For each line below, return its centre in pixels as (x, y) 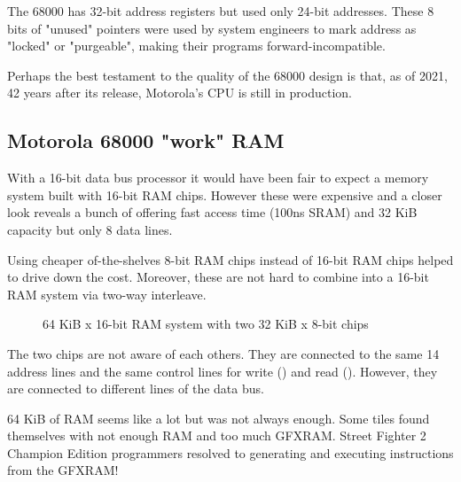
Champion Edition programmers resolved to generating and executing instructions (230, 452)
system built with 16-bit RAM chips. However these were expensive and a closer (225, 194)
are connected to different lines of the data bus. (136, 389)
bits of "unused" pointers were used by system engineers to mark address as (212, 28)
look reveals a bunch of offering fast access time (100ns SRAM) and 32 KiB (212, 212)
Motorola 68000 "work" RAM (146, 140)
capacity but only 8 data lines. (90, 229)
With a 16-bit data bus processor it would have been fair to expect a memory (218, 178)
